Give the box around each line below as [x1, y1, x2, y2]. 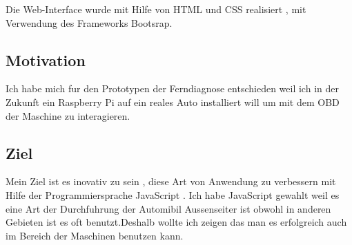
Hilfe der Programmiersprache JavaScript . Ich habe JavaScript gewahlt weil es [6, 187, 340, 202]
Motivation [6, 49, 86, 70]
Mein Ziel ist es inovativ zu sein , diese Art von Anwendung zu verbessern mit [6, 174, 336, 189]
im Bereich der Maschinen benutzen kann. [6, 228, 184, 242]
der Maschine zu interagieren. [6, 108, 130, 122]
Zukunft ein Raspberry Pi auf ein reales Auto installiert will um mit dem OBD [6, 94, 340, 109]
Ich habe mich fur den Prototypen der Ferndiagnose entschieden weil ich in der [6, 81, 339, 96]
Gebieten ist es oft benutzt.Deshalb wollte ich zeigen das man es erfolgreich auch [6, 215, 347, 229]
